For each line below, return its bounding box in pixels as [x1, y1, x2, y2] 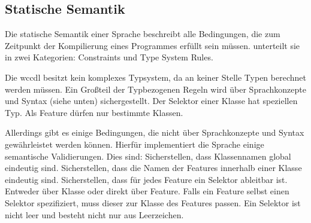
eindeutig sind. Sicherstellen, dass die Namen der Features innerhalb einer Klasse [5, 161, 302, 174]
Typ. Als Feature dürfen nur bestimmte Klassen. [5, 106, 183, 118]
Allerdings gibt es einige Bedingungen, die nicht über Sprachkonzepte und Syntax [5, 126, 304, 139]
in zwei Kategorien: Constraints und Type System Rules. [5, 51, 213, 63]
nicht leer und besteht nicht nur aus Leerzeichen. [5, 208, 184, 221]
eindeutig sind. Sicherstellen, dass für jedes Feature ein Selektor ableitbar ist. [5, 173, 288, 185]
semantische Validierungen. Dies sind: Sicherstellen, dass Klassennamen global [5, 149, 291, 162]
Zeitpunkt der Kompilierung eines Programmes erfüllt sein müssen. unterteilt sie [5, 39, 300, 51]
